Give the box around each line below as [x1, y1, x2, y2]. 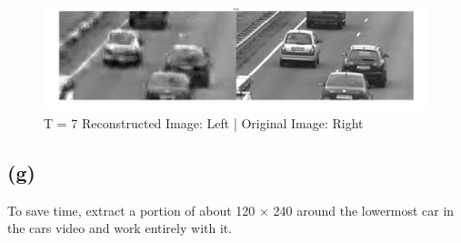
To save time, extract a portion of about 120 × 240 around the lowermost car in [7, 200, 455, 219]
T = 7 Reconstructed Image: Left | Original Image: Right [44, 114, 364, 133]
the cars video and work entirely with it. [7, 218, 233, 238]
